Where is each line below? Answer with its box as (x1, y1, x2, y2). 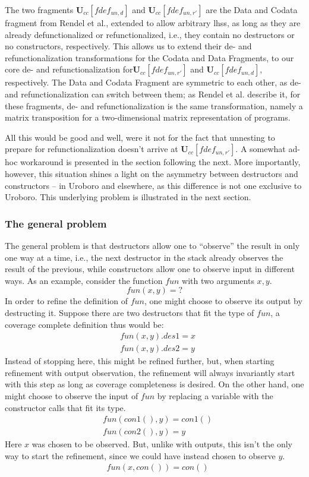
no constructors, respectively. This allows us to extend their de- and (5, 40, 252, 52)
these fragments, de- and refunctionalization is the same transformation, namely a (5, 99, 303, 112)
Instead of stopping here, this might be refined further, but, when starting (5, 355, 275, 367)
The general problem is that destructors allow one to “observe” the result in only (5, 239, 300, 251)
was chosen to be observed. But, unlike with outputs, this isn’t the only (31, 438, 292, 450)
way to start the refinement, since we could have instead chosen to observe (5, 449, 276, 462)
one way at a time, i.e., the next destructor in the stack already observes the (5, 251, 283, 263)
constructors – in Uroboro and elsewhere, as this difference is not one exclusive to (5, 179, 302, 191)
